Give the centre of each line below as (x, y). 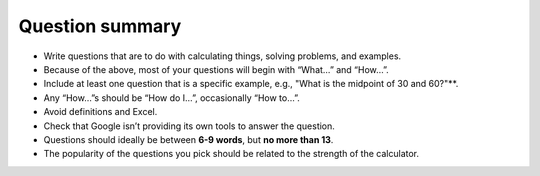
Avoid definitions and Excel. (100, 112)
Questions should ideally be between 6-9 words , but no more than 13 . (188, 139)
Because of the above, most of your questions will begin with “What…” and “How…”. (216, 69)
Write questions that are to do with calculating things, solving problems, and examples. (222, 56)
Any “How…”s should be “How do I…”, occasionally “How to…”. (171, 97)
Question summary (100, 26)
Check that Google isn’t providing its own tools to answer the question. (189, 126)
